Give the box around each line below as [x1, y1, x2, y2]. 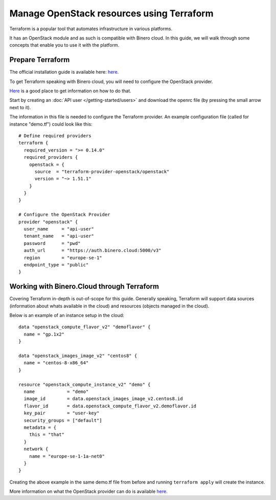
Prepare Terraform [9, 55, 70, 64]
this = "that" [29, 432, 65, 437]
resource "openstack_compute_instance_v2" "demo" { [18, 382, 151, 387]
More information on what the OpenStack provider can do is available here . [9, 488, 168, 494]
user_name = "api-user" [24, 226, 95, 232]
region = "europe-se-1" [24, 255, 102, 261]
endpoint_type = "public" [24, 262, 89, 267]
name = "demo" [24, 388, 89, 394]
